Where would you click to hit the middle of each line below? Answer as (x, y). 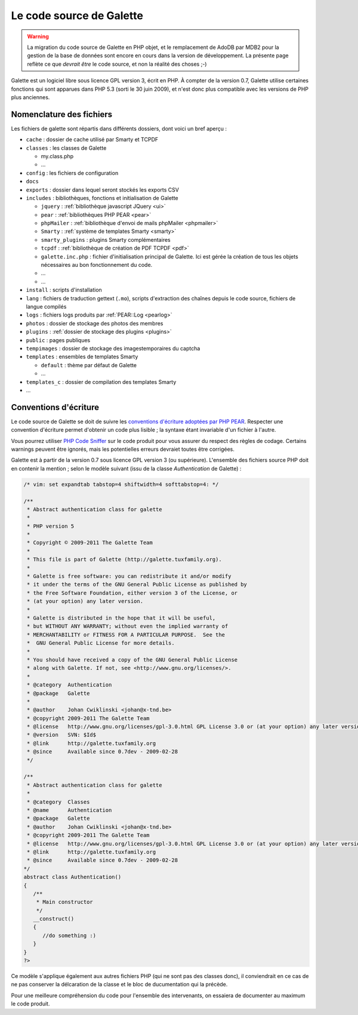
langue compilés (46, 307)
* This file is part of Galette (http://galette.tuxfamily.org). (124, 559)
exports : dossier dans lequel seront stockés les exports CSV (102, 190)
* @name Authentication (70, 810)
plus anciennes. (30, 97)
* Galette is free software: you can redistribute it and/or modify (129, 576)
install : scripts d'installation (64, 290)
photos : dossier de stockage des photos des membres (95, 323)
